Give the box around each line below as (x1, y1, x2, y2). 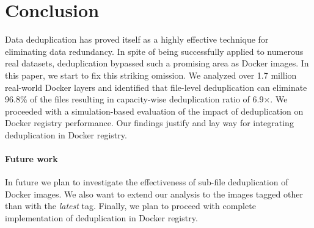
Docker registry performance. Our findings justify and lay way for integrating (5, 116, 294, 129)
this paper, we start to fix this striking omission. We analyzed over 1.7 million (5, 68, 297, 81)
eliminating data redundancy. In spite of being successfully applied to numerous (5, 45, 304, 57)
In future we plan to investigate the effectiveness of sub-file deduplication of (5, 176, 288, 188)
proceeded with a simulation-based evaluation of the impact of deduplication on (5, 104, 304, 117)
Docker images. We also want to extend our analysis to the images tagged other (5, 187, 303, 200)
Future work (5, 152, 58, 165)
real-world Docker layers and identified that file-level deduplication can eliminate (5, 80, 307, 93)
